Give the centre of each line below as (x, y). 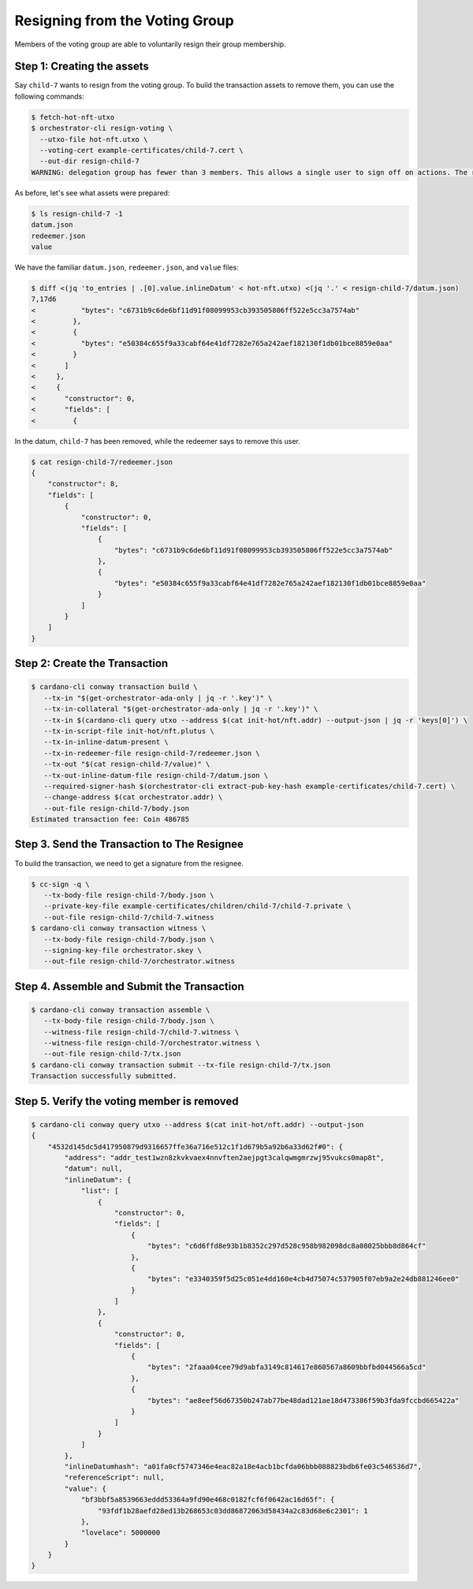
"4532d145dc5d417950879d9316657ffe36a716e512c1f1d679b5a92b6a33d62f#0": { (195, 1146)
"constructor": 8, (83, 484)
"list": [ (100, 1191)
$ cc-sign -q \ (60, 884)
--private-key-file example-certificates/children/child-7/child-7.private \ (197, 906)
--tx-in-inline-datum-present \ (106, 742)
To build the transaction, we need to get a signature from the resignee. (129, 863)
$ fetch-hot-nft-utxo (73, 117)
